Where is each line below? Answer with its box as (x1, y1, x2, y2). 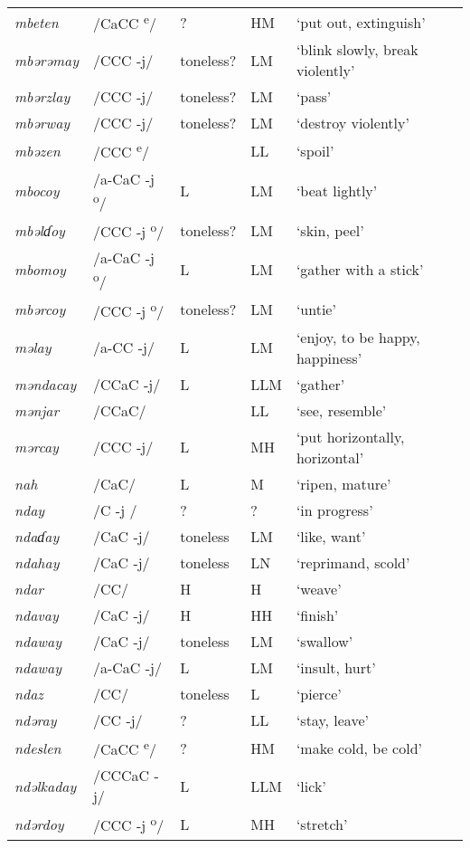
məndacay (14, 373, 77, 395)
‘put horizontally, (296, 425, 405, 447)
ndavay (14, 604, 59, 625)
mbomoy (14, 259, 66, 281)
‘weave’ (296, 577, 342, 599)
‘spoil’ (296, 139, 334, 161)
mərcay (14, 436, 59, 458)
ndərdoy (14, 813, 64, 834)
